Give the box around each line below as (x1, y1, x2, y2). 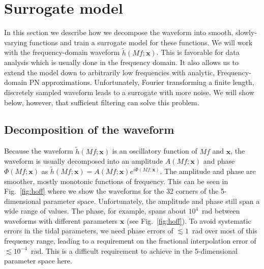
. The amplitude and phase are (160, 165, 256, 176)
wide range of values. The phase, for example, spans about (4, 205, 186, 216)
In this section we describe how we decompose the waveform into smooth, (4, 27, 233, 38)
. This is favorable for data (156, 47, 240, 57)
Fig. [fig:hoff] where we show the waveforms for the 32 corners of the (4, 186, 219, 196)
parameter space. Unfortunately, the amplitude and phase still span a (43, 195, 260, 206)
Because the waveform (4, 145, 73, 156)
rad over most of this (192, 225, 257, 236)
